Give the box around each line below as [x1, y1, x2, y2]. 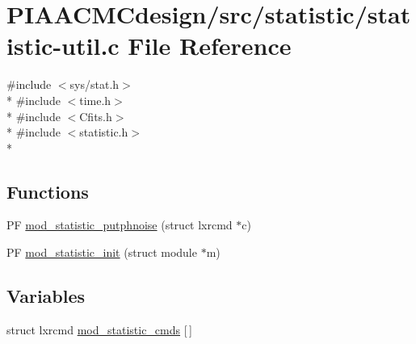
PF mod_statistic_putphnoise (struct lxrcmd [6, 216, 233, 233]
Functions [6, 178, 89, 203]
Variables [6, 283, 86, 308]
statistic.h [79, 124, 128, 141]
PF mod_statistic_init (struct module [6, 244, 197, 261]
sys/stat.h [69, 76, 120, 93]
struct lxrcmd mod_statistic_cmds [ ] [6, 321, 192, 338]
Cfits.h [79, 107, 112, 124]
